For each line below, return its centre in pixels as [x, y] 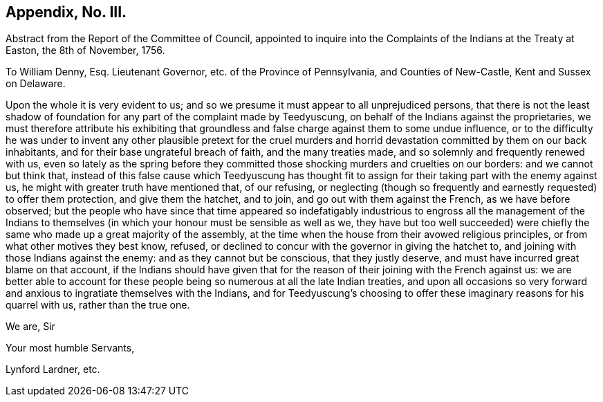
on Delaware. [36, 84]
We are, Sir [30, 327]
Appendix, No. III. [66, 12]
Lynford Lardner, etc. [53, 369]
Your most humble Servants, [70, 348]
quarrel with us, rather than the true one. [98, 305]
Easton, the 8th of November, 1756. [85, 51]
